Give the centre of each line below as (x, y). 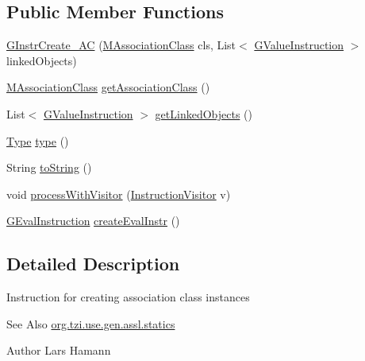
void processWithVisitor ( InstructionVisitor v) (119, 194)
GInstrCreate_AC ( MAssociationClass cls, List (121, 45)
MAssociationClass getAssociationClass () (108, 87)
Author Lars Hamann (59, 350)
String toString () (49, 167)
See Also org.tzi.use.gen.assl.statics (91, 323)
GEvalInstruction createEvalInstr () (93, 221)
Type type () (38, 140)
